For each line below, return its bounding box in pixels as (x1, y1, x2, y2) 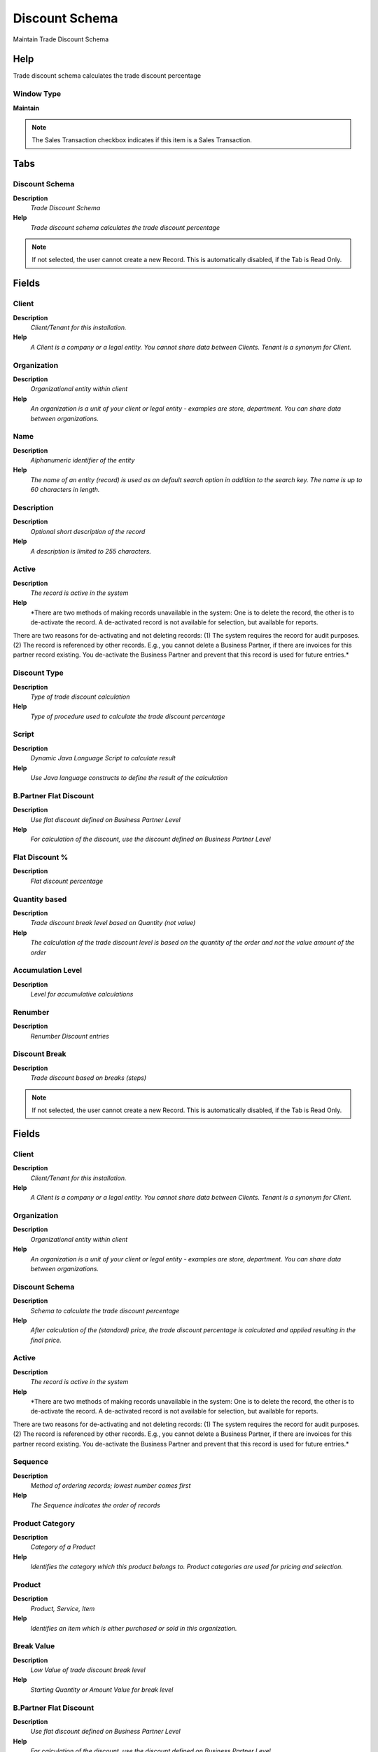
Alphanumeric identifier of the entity (30, 456, 135, 465)
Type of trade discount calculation (30, 692, 130, 701)
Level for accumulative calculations (30, 990, 134, 999)
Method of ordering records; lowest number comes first (30, 1481, 191, 1490)
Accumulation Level (13, 966, 83, 976)
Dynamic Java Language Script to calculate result (30, 754, 176, 762)
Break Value (13, 1641, 55, 1651)
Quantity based (13, 894, 67, 904)
